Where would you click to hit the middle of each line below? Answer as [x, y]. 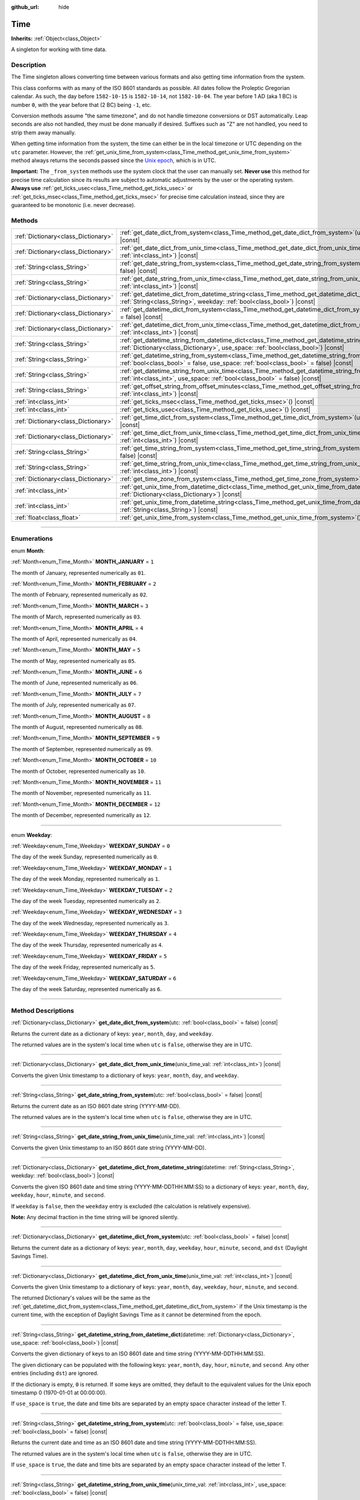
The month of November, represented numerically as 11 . [81, 793]
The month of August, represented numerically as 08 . [77, 727]
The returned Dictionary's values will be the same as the [81, 1298]
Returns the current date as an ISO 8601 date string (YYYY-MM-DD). [96, 1106]
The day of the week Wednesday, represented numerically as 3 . [90, 923]
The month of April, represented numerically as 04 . [74, 638]
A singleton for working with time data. [59, 49]
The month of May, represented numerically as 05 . [73, 661]
